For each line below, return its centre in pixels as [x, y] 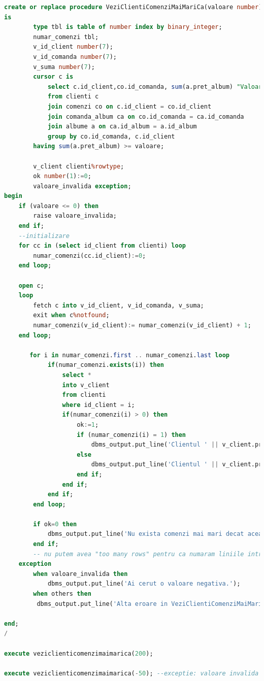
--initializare [44, 236]
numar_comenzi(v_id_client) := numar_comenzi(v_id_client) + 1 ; [142, 325]
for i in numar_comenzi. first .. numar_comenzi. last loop [129, 355]
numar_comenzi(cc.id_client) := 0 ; [90, 256]
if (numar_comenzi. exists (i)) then [106, 365]
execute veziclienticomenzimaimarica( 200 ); [79, 653]
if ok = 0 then [55, 524]
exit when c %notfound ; [71, 315]
